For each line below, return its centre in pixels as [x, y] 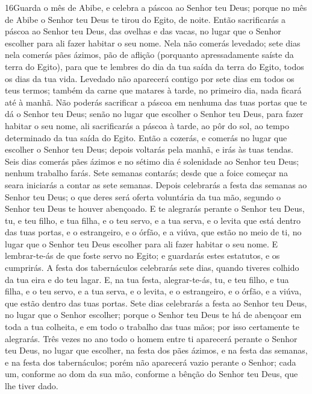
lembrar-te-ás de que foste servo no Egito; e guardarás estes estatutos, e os [142, 256]
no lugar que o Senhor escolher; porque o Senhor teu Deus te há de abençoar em [153, 315]
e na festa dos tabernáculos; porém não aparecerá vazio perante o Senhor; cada [151, 362]
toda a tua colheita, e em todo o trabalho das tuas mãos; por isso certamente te [152, 327]
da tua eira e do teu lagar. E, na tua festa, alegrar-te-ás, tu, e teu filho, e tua [147, 279]
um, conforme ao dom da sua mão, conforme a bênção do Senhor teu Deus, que [151, 374]
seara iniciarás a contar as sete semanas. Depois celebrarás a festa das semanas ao [156, 184]
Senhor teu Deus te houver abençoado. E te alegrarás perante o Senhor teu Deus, [155, 208]
